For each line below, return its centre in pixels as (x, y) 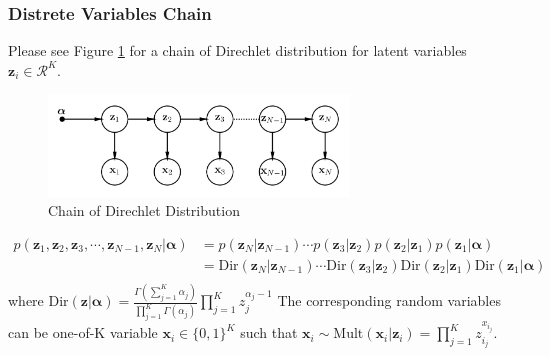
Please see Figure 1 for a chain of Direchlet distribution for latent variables (237, 50)
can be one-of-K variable (83, 332)
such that (269, 332)
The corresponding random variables (389, 300)
